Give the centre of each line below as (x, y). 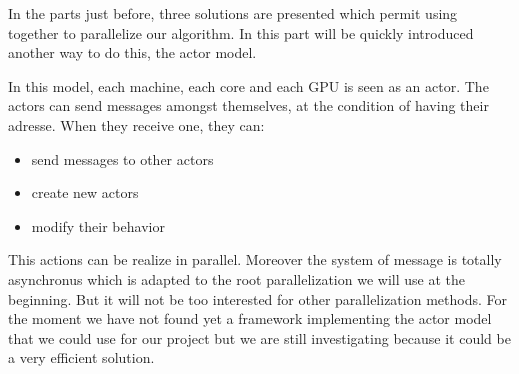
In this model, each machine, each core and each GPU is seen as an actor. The (248, 85)
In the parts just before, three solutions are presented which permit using (233, 13)
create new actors (85, 192)
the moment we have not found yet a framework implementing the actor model (250, 318)
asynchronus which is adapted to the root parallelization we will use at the (236, 278)
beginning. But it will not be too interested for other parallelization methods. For (257, 298)
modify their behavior (98, 225)
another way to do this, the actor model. (132, 52)
